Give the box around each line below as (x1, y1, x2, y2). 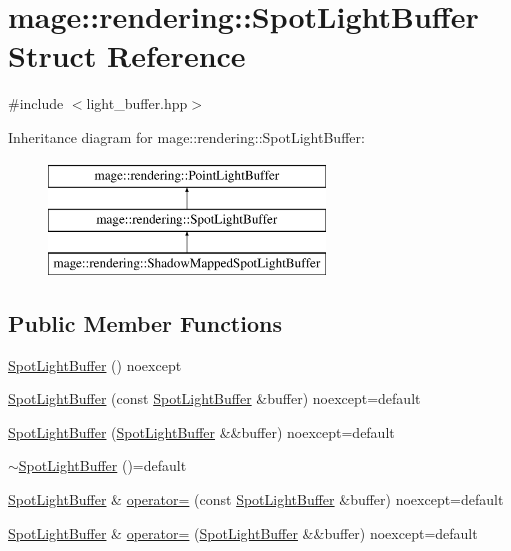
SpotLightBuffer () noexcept (8, 354, 182, 375)
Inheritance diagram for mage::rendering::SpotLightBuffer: (8, 126, 365, 147)
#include (8, 93, 64, 114)
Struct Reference (8, 35, 246, 76)
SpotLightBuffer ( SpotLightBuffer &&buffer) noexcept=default (8, 421, 395, 442)
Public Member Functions (8, 307, 282, 338)
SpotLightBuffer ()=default (18, 455, 187, 476)
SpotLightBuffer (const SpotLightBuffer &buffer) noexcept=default (8, 388, 421, 409)
